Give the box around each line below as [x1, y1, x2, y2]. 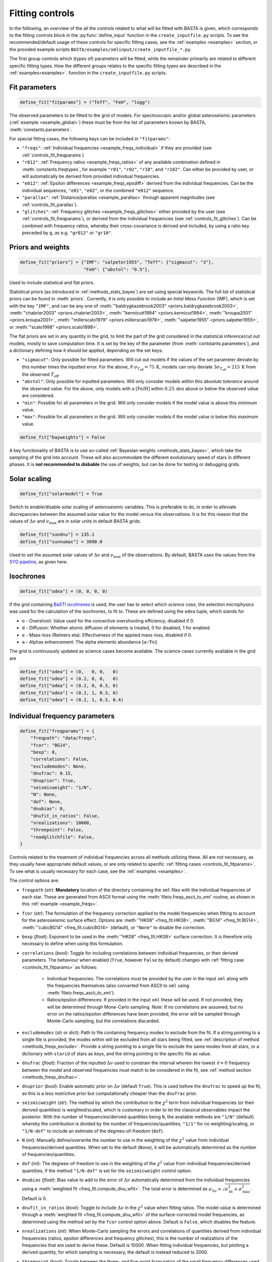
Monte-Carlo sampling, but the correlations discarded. [47, 1018, 160, 1024]
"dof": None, [30, 799, 63, 805]
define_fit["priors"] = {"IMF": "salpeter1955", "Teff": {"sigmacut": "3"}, [20, 259, 214, 265]
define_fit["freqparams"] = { [20, 728, 95, 734]
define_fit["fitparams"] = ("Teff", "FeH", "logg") [20, 99, 151, 105]
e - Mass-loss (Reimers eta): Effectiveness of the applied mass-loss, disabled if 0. [22, 632, 192, 638]
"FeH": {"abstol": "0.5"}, [83, 267, 151, 272]
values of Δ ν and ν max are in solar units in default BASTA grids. [9, 518, 141, 525]
